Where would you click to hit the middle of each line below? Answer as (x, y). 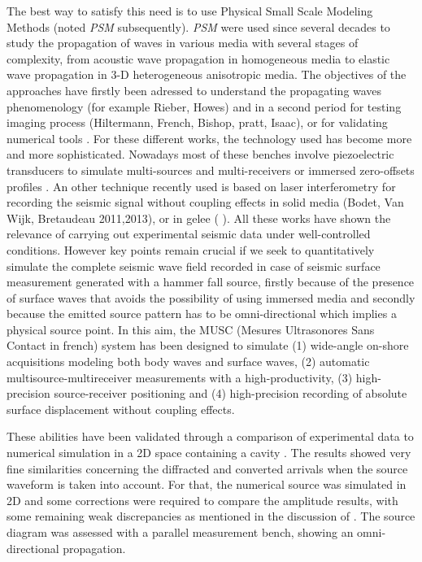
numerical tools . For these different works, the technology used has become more (209, 138)
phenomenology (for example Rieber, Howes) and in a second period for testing (204, 106)
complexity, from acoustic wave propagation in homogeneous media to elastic (198, 58)
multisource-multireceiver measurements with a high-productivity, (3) (180, 377)
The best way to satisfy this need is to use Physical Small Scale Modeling (190, 11)
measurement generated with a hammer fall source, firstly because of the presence (211, 282)
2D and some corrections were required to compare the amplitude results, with (202, 500)
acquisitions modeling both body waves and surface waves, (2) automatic (188, 362)
